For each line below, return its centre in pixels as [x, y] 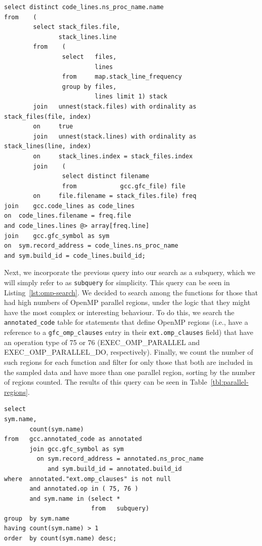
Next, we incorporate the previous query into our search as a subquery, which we [130, 272]
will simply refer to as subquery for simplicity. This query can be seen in [117, 282]
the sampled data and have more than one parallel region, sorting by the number [130, 372]
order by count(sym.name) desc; [60, 539]
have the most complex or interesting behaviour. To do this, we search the [119, 312]
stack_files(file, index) [48, 116]
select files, [89, 57]
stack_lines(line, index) [48, 146]
